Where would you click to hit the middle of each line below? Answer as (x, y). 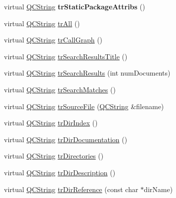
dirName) (158, 189)
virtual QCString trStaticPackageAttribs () (75, 6)
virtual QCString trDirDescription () (60, 172)
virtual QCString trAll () (42, 23)
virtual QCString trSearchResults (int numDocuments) (87, 73)
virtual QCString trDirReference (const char (71, 189)
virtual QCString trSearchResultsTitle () (66, 56)
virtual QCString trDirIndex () (51, 123)
